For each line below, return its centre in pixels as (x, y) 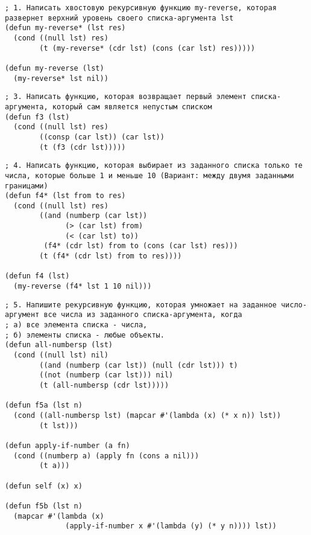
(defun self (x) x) (44, 486)
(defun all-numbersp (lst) (59, 345)
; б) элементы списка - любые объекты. (85, 335)
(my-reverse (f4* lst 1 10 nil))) (83, 287)
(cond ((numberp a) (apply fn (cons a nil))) (106, 456)
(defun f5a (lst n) (44, 405)
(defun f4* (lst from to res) (65, 196)
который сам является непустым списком (132, 107)
